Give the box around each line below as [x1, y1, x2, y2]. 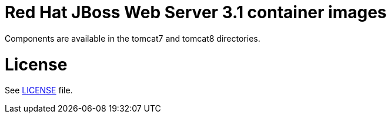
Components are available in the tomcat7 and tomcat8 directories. [5, 33, 260, 43]
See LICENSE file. [5, 85, 73, 96]
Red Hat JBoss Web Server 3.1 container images [5, 2, 387, 22]
